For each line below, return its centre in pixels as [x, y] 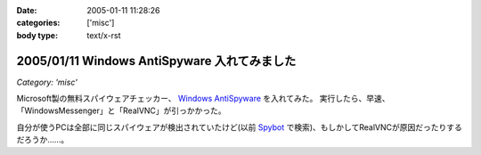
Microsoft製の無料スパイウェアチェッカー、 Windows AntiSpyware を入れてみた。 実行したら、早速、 [204, 99]
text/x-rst [104, 35]
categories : [38, 23]
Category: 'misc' [47, 82]
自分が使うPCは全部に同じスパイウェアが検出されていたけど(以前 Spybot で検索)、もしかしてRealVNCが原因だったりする [239, 127]
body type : [37, 35]
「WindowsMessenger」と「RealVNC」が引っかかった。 [121, 110]
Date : [27, 10]
